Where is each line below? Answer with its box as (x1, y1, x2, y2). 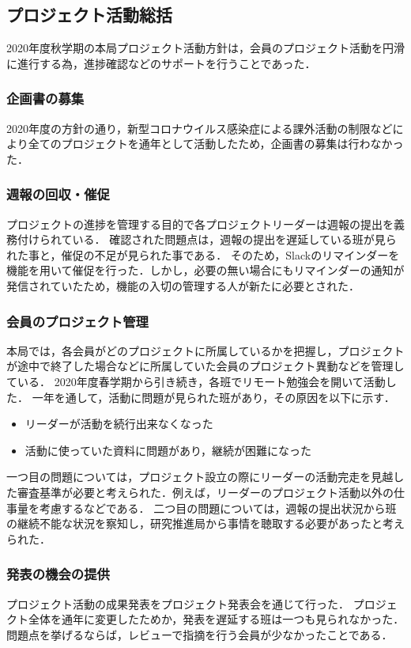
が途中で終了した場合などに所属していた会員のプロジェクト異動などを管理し (6, 358, 405, 374)
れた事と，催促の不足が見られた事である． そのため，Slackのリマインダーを (6, 246, 400, 263)
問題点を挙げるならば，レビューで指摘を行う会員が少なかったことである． (6, 626, 393, 642)
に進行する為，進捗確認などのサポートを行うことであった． (6, 55, 316, 71)
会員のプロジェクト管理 (6, 311, 149, 331)
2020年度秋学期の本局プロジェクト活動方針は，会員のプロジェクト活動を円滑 (6, 40, 405, 56)
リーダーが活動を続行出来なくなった (25, 415, 213, 432)
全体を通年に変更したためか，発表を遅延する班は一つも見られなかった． (28, 611, 405, 627)
